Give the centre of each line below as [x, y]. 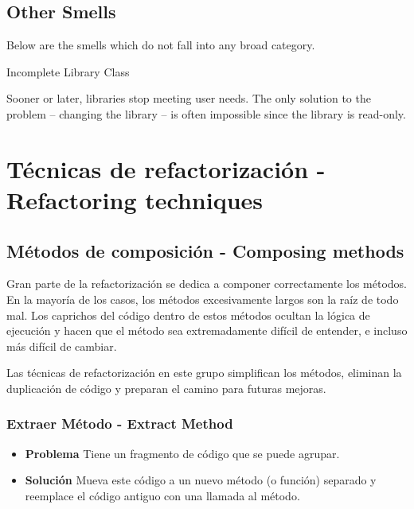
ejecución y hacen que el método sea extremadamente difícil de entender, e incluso [207, 330]
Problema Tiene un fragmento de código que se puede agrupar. [182, 453]
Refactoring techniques [135, 199]
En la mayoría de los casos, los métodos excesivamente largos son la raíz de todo [203, 299]
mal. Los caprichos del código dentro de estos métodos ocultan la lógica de [188, 315]
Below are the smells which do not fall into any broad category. [161, 45]
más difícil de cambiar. [62, 346]
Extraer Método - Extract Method [120, 424]
